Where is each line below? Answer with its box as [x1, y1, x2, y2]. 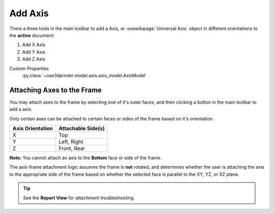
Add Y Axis [22, 49, 46, 55]
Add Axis [9, 8, 49, 19]
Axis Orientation [12, 125, 53, 132]
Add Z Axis [22, 56, 45, 62]
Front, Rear [59, 145, 86, 152]
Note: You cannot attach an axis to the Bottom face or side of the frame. [9, 155, 162, 161]
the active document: [9, 32, 55, 38]
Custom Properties [9, 65, 49, 71]
